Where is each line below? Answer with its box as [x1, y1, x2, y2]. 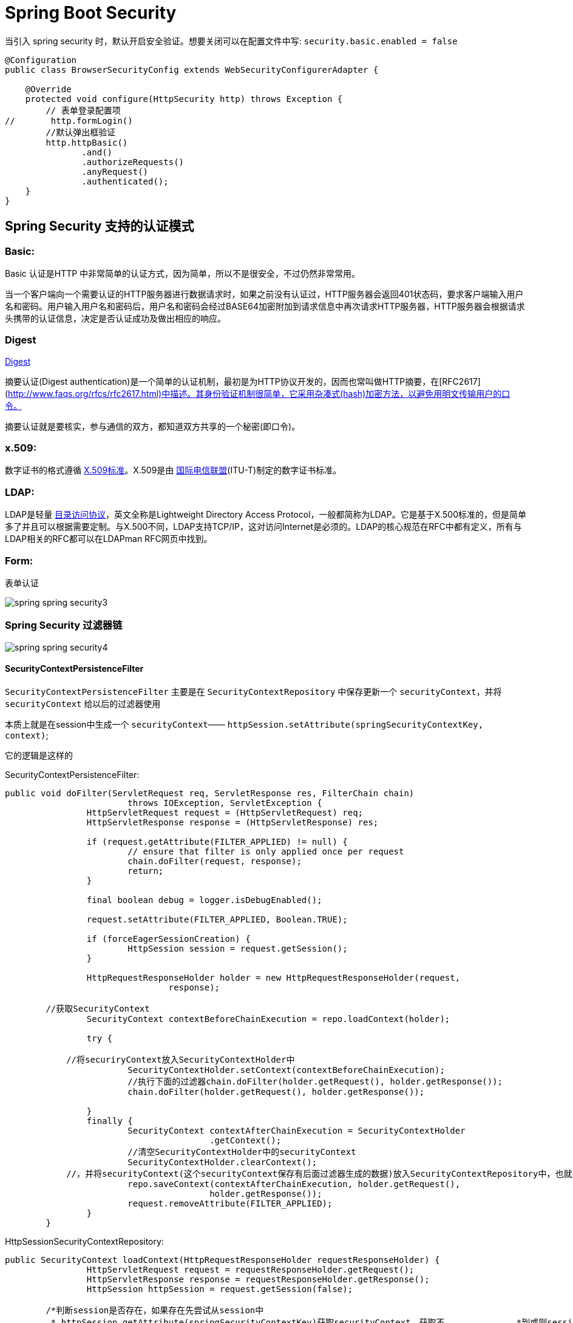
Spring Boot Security [5, 2, 177, 23]
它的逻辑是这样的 [5, 749, 73, 760]
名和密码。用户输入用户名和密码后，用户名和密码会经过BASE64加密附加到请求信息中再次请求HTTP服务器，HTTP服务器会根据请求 [5, 300, 525, 311]
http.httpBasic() [46, 137, 128, 147]
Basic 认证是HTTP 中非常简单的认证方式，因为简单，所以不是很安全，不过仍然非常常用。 [5, 268, 361, 279]
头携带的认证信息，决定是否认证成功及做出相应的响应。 [5, 313, 226, 323]
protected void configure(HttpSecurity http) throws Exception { [25, 93, 343, 104]
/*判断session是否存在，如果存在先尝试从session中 [46, 1305, 264, 1315]
